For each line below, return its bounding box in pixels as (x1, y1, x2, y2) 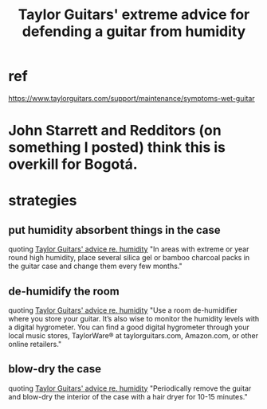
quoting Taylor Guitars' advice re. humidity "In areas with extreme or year (8, 244, 249, 254)
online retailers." (8, 339, 62, 349)
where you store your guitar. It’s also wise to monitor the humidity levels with (8, 314, 260, 323)
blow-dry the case (8, 362, 102, 376)
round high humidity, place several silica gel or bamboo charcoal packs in (8, 253, 250, 263)
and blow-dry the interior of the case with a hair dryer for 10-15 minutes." (8, 391, 249, 401)
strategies (8, 192, 77, 210)
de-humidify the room (8, 284, 120, 298)
